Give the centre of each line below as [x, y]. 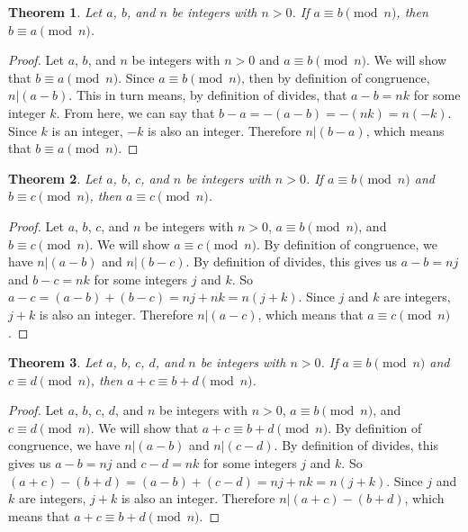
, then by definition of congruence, [336, 77]
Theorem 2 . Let [55, 178]
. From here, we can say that [135, 112]
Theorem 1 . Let [55, 12]
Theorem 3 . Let [55, 362]
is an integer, [87, 130]
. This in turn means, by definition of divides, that [208, 95]
